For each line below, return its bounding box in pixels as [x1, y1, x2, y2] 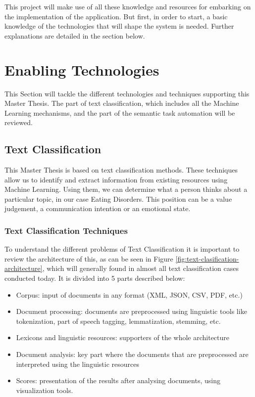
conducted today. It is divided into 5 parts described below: [4, 273, 185, 283]
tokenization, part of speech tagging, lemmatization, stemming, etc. [16, 315, 221, 326]
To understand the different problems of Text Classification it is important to [4, 244, 240, 254]
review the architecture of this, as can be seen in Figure [4, 253, 173, 264]
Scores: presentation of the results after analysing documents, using [16, 375, 220, 386]
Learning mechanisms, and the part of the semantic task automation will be [4, 107, 235, 118]
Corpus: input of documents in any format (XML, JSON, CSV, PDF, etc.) [16, 289, 243, 300]
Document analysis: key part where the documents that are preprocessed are [16, 349, 249, 359]
